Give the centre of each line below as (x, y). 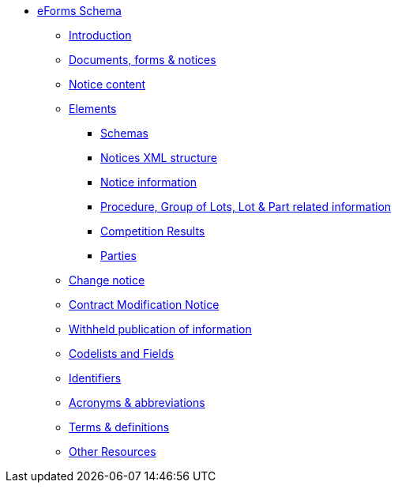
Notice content (107, 84)
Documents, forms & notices (143, 60)
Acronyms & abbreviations (137, 402)
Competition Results (153, 231)
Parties (118, 256)
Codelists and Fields (122, 354)
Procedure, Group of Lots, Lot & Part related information (246, 207)
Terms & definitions (119, 427)
